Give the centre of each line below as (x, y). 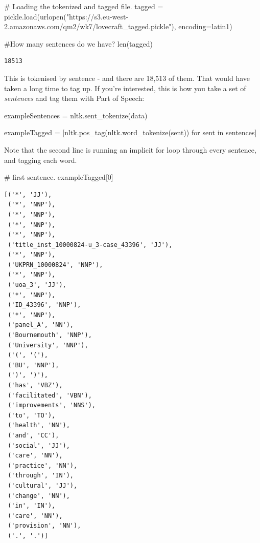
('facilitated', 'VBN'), (50, 395)
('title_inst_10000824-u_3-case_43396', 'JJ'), (90, 245)
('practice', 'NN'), (43, 465)
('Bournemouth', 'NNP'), (50, 335)
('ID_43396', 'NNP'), (44, 305)
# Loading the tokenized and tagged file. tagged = (84, 6)
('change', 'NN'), (39, 496)
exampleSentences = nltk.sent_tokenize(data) (76, 115)
